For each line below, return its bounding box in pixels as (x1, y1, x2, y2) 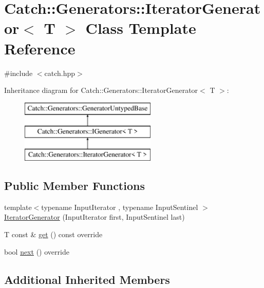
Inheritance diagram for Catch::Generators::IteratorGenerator (4, 85, 198, 95)
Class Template (85, 17, 196, 39)
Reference (4, 37, 76, 59)
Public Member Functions (4, 178, 145, 194)
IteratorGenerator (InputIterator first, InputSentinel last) (4, 212, 185, 222)
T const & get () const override (4, 229, 103, 240)
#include (4, 67, 33, 78)
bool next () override (4, 246, 69, 257)
